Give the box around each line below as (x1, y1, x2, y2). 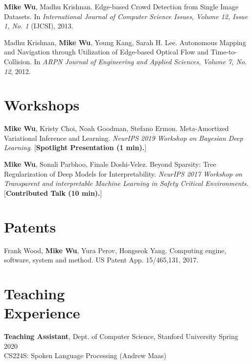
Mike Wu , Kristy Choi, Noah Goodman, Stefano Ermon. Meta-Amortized (4, 123, 229, 133)
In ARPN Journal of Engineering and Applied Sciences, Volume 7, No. (34, 56, 247, 66)
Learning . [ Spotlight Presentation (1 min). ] (4, 142, 147, 153)
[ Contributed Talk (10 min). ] (4, 187, 102, 198)
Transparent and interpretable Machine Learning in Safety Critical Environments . (4, 178, 249, 188)
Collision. (4, 56, 32, 66)
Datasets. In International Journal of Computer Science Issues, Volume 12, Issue (4, 11, 248, 21)
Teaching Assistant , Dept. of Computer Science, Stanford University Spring (4, 331, 238, 341)
